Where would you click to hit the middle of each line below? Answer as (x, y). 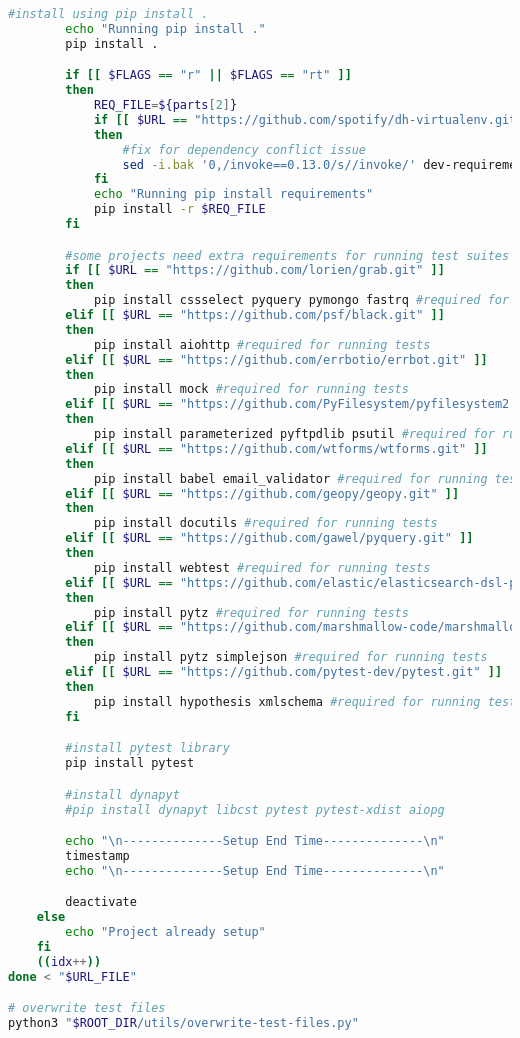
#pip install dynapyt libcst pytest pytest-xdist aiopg (255, 809)
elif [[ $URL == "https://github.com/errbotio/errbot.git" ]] (276, 359)
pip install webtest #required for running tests (262, 567)
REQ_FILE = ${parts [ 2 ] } (165, 105)
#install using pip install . (108, 14)
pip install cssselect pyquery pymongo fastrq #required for (301, 300)
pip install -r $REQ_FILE (179, 209)
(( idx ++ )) (69, 961)
